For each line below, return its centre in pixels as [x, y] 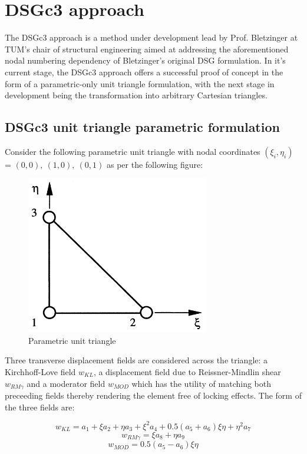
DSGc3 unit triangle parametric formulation [142, 127]
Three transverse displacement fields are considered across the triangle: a [136, 360]
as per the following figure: [155, 164]
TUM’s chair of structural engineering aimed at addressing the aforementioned [147, 49]
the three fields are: [40, 407]
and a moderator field [66, 383]
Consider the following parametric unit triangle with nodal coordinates [133, 151]
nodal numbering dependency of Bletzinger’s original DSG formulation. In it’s [145, 60]
